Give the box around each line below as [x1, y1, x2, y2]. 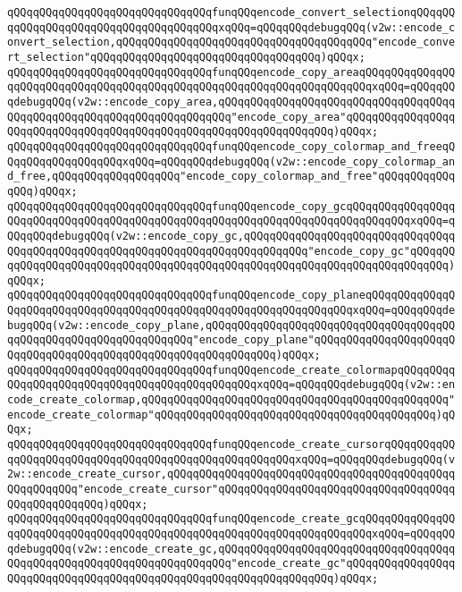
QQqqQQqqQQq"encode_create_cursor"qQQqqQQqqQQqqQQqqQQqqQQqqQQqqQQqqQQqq [7, 483, 456, 495]
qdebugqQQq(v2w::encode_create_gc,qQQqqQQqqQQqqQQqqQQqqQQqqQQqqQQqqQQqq [7, 542, 456, 555]
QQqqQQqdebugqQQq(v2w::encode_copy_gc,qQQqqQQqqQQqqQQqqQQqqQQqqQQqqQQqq [7, 229, 456, 242]
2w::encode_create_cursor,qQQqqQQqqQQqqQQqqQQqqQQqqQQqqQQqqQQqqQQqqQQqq [7, 468, 456, 481]
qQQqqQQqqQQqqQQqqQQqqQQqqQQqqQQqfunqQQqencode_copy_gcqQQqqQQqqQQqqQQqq [7, 199, 456, 213]
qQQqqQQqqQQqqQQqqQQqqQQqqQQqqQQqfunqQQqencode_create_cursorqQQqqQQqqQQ [7, 438, 456, 452]
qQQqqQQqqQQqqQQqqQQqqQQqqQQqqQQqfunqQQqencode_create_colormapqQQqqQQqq [7, 363, 456, 376]
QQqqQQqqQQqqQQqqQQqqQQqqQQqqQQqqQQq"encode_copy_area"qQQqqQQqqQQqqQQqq [7, 110, 456, 123]
